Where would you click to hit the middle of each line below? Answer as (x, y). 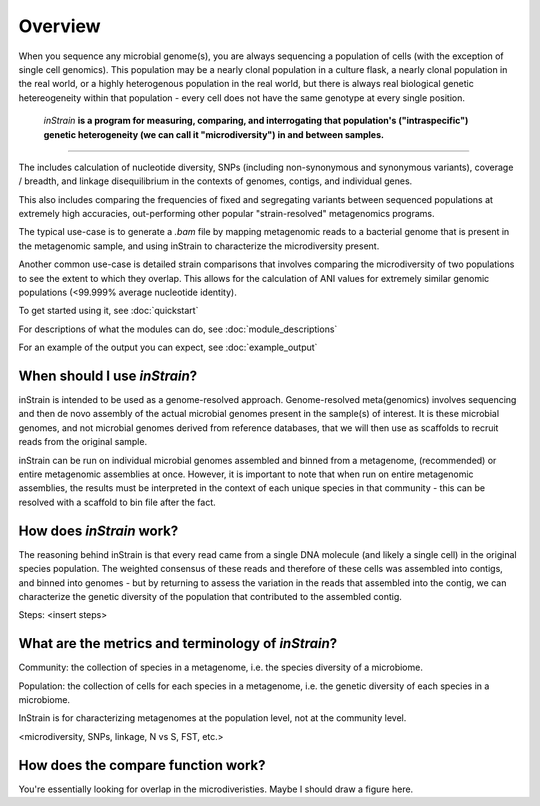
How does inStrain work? (98, 530)
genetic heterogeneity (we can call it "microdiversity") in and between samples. (214, 134)
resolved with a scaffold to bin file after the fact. (117, 502)
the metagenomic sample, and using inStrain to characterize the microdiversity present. (199, 246)
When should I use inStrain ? (108, 376)
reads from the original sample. (83, 442)
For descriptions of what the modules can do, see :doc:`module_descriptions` (178, 329)
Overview (59, 26)
